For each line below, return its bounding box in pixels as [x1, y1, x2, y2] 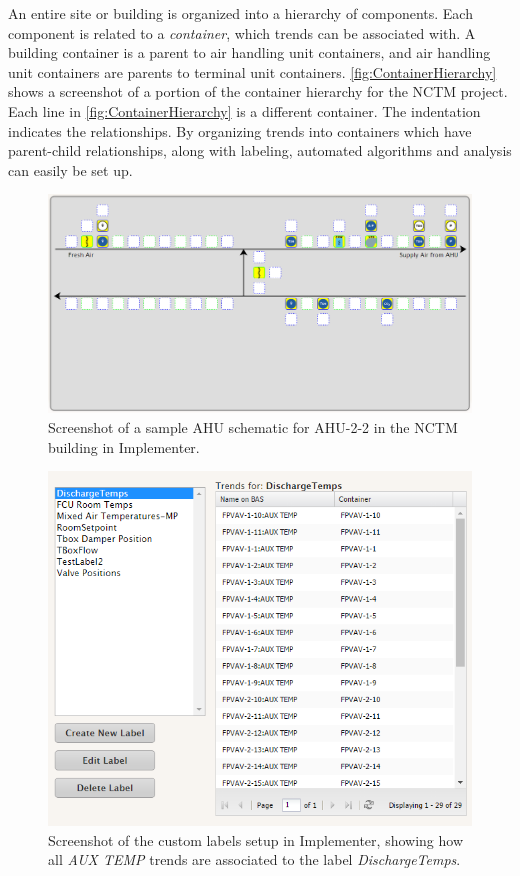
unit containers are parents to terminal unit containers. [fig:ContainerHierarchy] [8, 61, 497, 82]
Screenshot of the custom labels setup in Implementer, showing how [48, 829, 463, 850]
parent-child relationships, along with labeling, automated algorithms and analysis [8, 140, 512, 161]
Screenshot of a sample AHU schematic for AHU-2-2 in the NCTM [48, 416, 458, 437]
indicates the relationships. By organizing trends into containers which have [8, 120, 472, 141]
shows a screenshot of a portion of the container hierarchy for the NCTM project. [8, 81, 508, 102]
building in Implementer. [48, 436, 200, 457]
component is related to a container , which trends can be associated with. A [8, 22, 476, 43]
